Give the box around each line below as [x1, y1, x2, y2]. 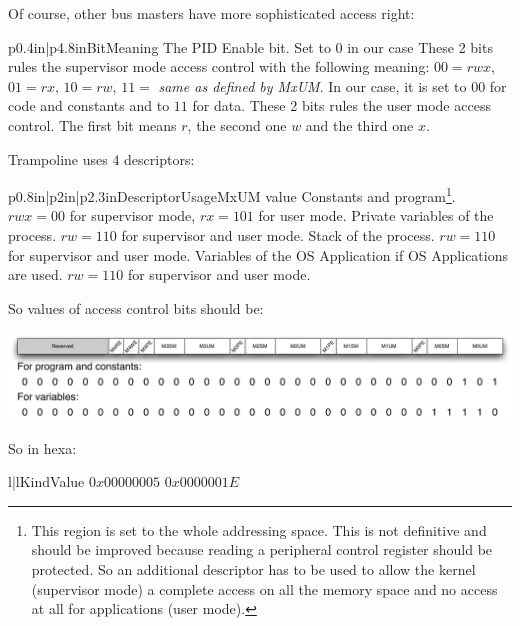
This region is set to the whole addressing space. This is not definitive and [31, 519, 487, 540]
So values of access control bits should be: [8, 297, 264, 318]
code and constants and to [8, 95, 170, 116]
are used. [8, 264, 63, 285]
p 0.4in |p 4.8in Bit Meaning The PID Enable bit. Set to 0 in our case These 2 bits [8, 36, 493, 57]
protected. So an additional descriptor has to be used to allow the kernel [31, 558, 476, 579]
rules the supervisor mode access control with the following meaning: [8, 56, 430, 77]
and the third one [305, 114, 414, 135]
